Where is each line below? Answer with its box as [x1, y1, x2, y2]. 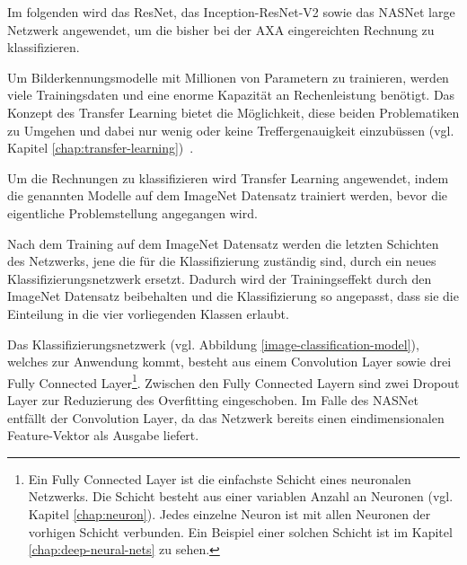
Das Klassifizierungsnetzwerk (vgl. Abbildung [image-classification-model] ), [7, 334, 419, 353]
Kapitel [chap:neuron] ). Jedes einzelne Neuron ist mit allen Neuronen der [28, 504, 431, 523]
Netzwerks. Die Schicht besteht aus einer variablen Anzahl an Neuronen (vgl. [28, 487, 454, 506]
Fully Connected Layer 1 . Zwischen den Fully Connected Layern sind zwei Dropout [7, 370, 460, 392]
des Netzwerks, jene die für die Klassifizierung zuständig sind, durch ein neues [7, 252, 436, 270]
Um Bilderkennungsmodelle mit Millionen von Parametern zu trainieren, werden [7, 67, 449, 86]
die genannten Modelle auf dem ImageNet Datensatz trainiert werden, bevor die [7, 186, 448, 205]
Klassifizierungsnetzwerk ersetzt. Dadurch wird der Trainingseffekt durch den [7, 269, 432, 287]
